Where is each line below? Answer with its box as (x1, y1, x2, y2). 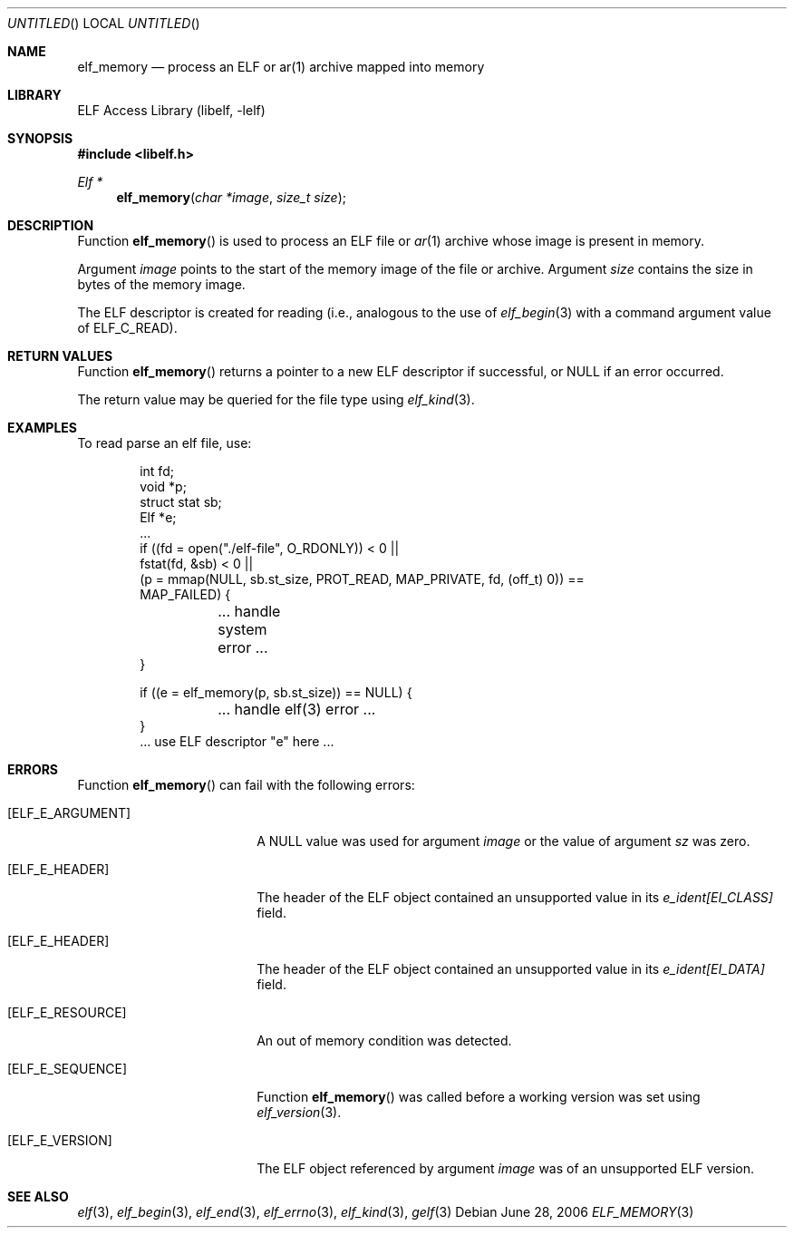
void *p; (140, 479, 187, 494)
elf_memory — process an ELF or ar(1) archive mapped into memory (77, 59, 485, 74)
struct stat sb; (140, 494, 222, 510)
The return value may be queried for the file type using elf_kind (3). (77, 392, 475, 407)
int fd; (140, 463, 174, 479)
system (218, 620, 267, 638)
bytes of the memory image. (77, 277, 246, 292)
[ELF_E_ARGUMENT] (7, 805, 131, 821)
